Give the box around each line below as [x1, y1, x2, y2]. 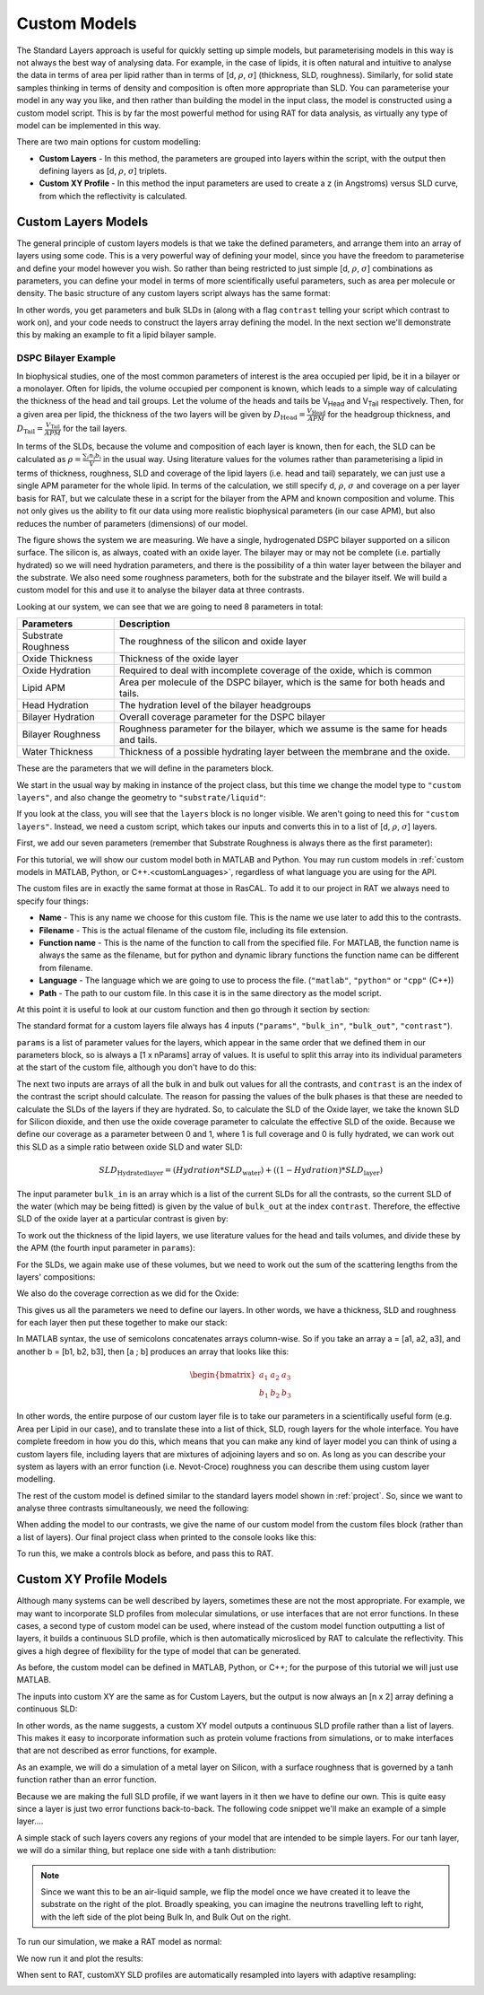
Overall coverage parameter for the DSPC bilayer [119, 711, 326, 723]
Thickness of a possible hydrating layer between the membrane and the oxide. [119, 746, 451, 758]
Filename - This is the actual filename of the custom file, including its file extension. [39, 924, 349, 935]
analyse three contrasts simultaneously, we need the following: [16, 1503, 250, 1514]
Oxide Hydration [22, 664, 91, 677]
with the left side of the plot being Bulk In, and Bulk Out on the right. [40, 1912, 291, 1922]
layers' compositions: [16, 1271, 96, 1282]
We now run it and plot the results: [16, 1953, 143, 1964]
